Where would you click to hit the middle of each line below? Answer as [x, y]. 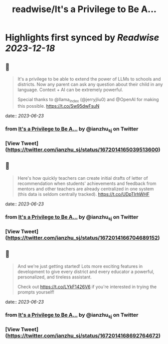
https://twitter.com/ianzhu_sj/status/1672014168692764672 [83, 335]
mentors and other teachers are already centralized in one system [86, 189]
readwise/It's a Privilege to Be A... [84, 9]
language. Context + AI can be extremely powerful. [70, 90]
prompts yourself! [36, 292]
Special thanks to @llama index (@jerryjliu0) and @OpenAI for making [88, 100]
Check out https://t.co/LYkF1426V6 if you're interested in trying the [87, 287]
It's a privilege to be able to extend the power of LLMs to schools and [89, 79]
